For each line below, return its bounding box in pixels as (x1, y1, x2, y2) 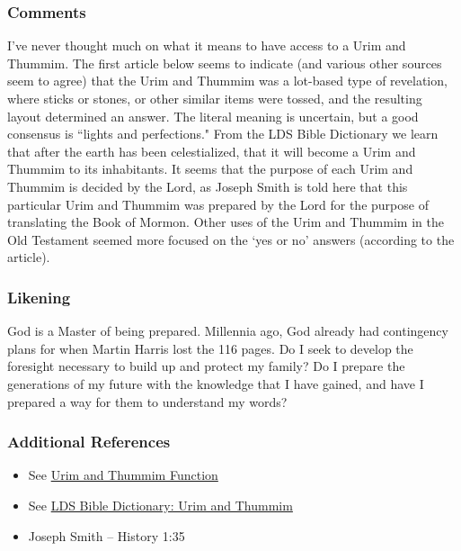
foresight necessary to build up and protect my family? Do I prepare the (7, 357, 405, 375)
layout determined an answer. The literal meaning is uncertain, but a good (7, 106, 419, 125)
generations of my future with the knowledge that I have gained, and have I (7, 374, 424, 393)
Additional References (7, 430, 171, 453)
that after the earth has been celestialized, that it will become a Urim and (7, 141, 416, 160)
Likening (7, 285, 71, 308)
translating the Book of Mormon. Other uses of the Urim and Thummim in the (7, 212, 444, 231)
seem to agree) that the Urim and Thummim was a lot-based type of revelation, (7, 71, 448, 90)
